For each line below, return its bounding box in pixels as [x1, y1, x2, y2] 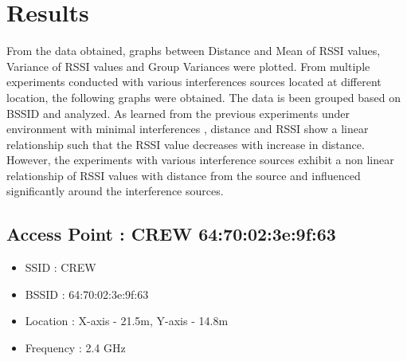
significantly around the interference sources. [6, 182, 224, 199]
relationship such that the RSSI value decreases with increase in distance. [6, 135, 365, 152]
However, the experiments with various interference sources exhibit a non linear [6, 151, 394, 168]
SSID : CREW [25, 259, 96, 276]
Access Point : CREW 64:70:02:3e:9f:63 [6, 222, 336, 246]
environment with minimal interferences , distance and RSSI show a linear [6, 120, 369, 137]
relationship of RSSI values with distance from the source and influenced [6, 167, 361, 183]
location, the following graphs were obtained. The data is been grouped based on [6, 88, 401, 105]
